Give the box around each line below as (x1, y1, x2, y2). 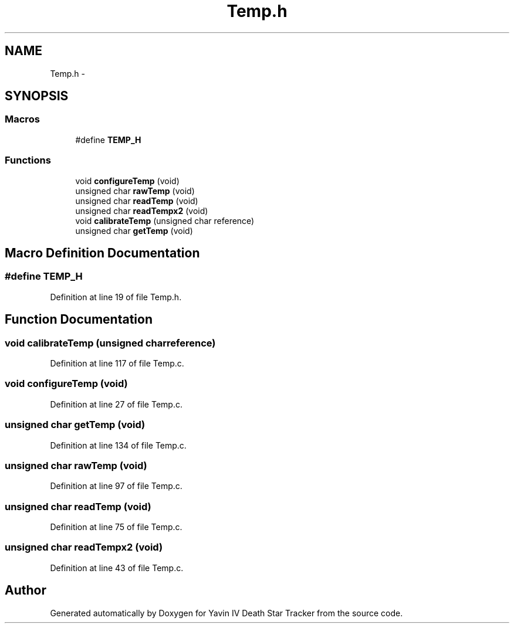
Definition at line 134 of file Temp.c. (50, 440, 187, 450)
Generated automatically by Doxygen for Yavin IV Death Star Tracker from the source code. (50, 607, 403, 618)
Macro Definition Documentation (5, 245, 200, 260)
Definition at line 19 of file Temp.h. (50, 291, 182, 302)
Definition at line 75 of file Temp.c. (50, 522, 182, 532)
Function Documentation (5, 312, 153, 327)
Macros (5, 113, 40, 125)
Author (5, 583, 46, 598)
